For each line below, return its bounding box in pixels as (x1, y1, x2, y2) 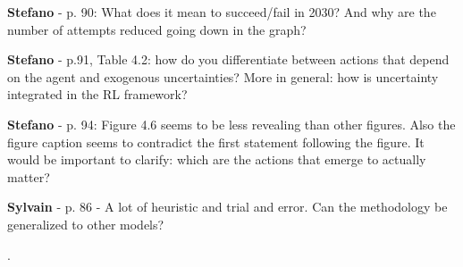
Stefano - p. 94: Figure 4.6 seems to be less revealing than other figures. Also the (7, 114, 456, 133)
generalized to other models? (7, 214, 164, 233)
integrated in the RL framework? (7, 85, 188, 104)
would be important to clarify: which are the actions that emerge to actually (7, 150, 426, 169)
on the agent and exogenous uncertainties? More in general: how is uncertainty (7, 67, 439, 86)
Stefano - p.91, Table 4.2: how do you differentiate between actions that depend (7, 50, 450, 69)
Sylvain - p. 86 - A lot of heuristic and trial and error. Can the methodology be (7, 197, 448, 216)
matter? (7, 167, 50, 186)
